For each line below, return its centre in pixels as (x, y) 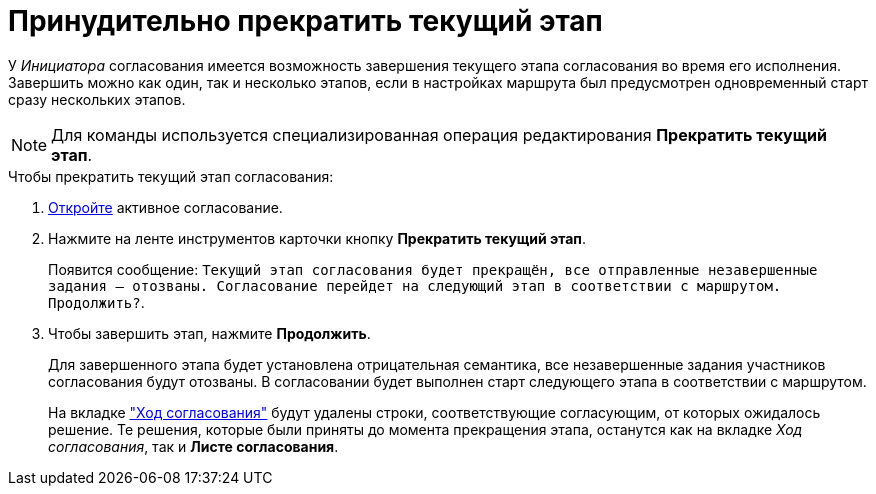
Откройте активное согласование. (165, 207)
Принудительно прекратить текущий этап (305, 21)
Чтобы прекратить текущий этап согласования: (171, 176)
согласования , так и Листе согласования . (193, 446)
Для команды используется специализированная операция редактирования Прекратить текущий (439, 134)
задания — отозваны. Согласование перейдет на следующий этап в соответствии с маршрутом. (415, 285)
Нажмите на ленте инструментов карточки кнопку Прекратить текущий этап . (317, 238)
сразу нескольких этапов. (97, 99)
